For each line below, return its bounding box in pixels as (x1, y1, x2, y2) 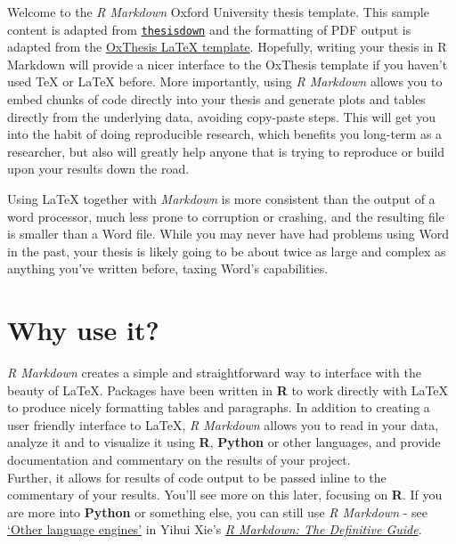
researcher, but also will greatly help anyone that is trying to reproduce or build (7, 142, 444, 160)
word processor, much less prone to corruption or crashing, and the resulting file (7, 207, 444, 225)
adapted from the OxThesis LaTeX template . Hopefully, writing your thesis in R (7, 37, 447, 56)
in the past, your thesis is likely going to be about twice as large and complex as (7, 241, 446, 260)
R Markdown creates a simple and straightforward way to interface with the (7, 363, 421, 382)
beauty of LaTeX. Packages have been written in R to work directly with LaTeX (7, 380, 449, 399)
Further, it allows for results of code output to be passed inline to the (7, 467, 387, 486)
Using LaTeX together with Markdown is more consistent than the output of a (7, 190, 436, 207)
